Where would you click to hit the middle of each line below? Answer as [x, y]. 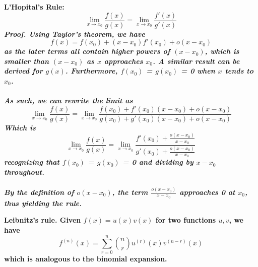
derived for [23, 71]
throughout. [24, 172]
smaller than [27, 61]
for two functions [186, 220]
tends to [239, 71]
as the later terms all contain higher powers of [87, 51]
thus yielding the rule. [43, 203]
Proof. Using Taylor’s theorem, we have [75, 34]
